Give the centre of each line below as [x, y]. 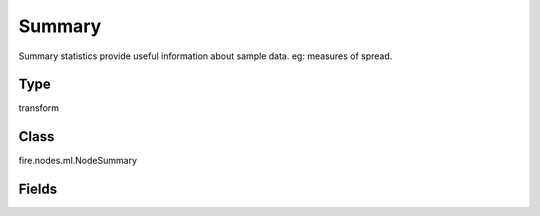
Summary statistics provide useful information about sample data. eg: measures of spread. [205, 56]
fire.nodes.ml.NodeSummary [77, 161]
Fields [38, 189]
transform [39, 108]
